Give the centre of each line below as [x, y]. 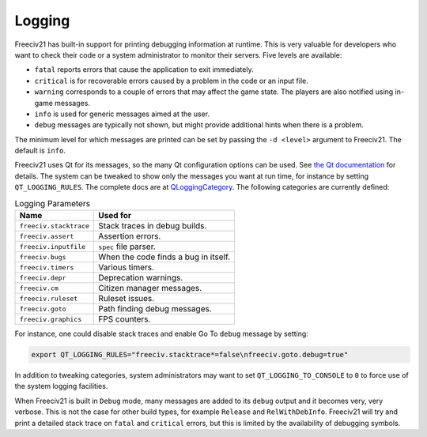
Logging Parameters [53, 203]
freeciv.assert [47, 236]
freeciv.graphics [51, 319]
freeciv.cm [39, 288]
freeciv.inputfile [53, 246]
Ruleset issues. [127, 298]
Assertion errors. [130, 236]
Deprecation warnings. [141, 278]
